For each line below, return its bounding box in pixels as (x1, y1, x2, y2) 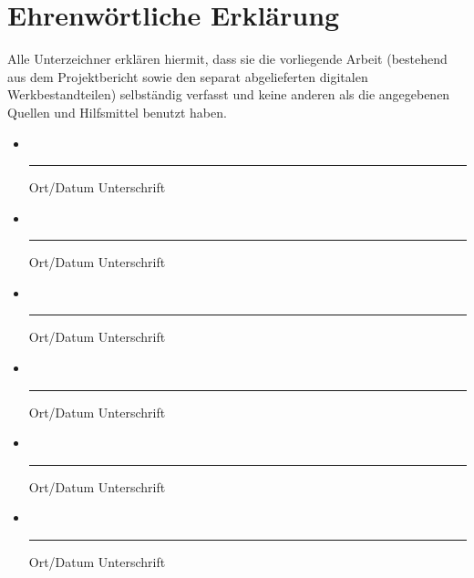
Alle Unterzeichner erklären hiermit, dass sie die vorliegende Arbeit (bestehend (7, 49, 448, 68)
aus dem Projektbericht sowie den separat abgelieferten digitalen (7, 67, 368, 86)
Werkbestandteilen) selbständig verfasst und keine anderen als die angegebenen (7, 85, 450, 104)
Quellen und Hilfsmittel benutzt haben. (7, 102, 227, 121)
